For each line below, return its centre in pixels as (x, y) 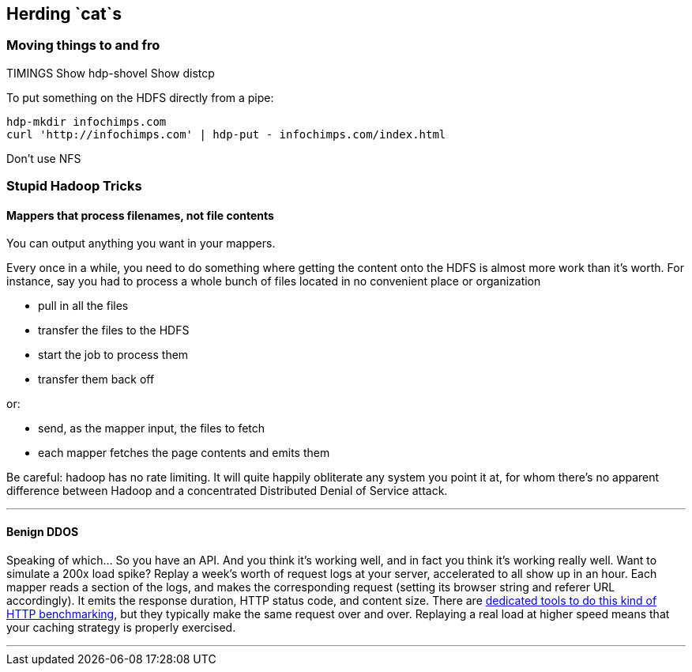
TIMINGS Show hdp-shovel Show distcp (111, 73)
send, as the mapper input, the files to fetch (152, 428)
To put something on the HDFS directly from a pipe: (140, 97)
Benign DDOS (43, 532)
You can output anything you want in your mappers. (141, 244)
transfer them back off (96, 379)
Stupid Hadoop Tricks (74, 186)
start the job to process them (113, 355)
